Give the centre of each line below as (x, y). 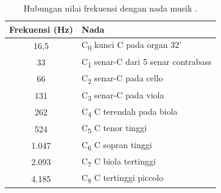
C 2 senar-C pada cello (122, 79)
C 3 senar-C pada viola (123, 95)
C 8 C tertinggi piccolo (123, 178)
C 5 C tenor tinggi (114, 129)
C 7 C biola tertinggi (119, 162)
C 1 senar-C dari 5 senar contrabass (147, 62)
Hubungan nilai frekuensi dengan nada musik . (110, 8)
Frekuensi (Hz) (41, 29)
